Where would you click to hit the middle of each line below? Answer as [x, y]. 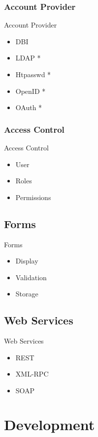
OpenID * [31, 91]
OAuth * [29, 107]
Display [27, 261]
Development [49, 424]
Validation [31, 277]
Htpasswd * [33, 74]
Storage [27, 294]
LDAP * [28, 58]
